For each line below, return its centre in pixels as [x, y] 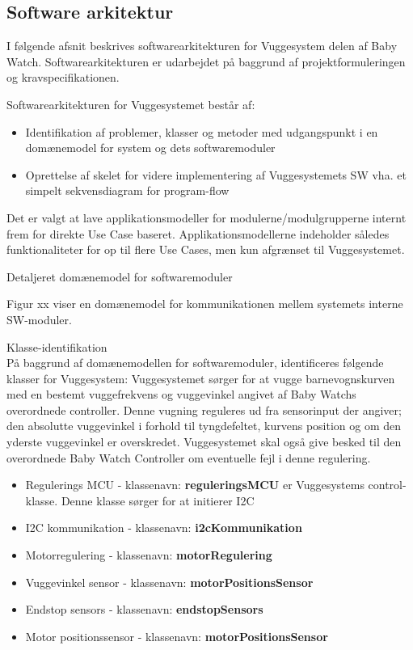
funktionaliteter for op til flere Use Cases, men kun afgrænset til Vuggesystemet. [206, 249]
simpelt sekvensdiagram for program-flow [127, 190]
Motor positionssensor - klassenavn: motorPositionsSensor [177, 636]
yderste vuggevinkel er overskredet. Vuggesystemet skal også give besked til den [204, 442]
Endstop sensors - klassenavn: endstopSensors [144, 609]
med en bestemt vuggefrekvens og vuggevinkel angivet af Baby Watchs [181, 394]
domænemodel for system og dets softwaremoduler [150, 148]
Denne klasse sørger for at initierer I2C [158, 500]
